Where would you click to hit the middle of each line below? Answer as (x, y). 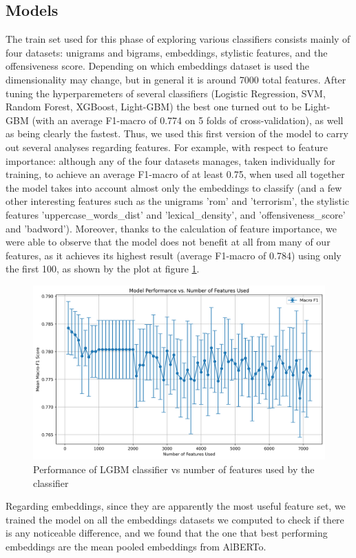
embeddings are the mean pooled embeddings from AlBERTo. (136, 547)
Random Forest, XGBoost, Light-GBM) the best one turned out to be (154, 107)
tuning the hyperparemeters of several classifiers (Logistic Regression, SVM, (166, 93)
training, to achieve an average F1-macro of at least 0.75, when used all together (175, 174)
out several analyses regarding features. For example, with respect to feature (167, 147)
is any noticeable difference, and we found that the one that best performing (167, 533)
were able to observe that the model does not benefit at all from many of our (168, 242)
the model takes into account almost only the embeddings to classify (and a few (174, 187)
